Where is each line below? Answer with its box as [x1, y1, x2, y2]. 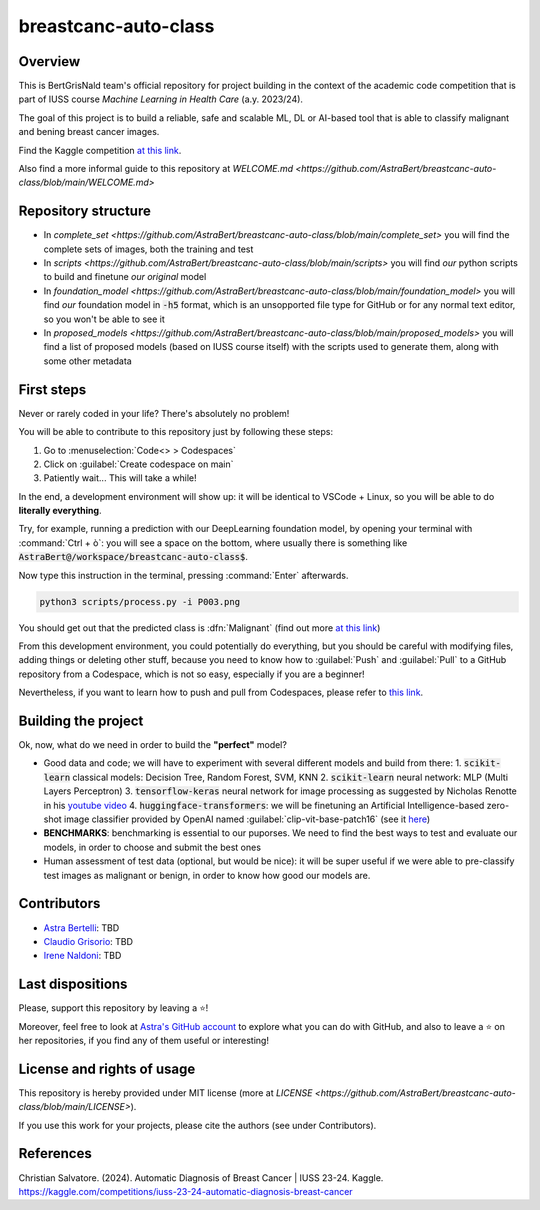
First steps [18, 381, 87, 398]
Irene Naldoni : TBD [43, 950, 122, 962]
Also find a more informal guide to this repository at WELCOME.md [18, 163, 294, 175]
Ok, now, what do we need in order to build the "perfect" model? [18, 739, 287, 751]
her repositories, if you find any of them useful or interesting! [18, 1034, 270, 1046]
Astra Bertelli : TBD [43, 921, 120, 934]
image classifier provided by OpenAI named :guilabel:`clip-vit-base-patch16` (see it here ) [63, 813, 431, 825]
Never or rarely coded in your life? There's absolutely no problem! [18, 407, 290, 419]
